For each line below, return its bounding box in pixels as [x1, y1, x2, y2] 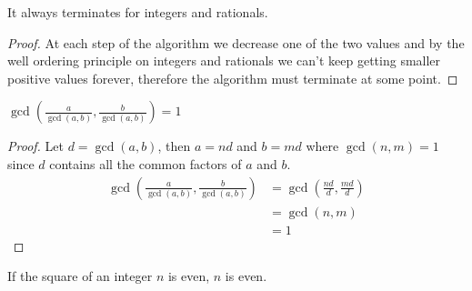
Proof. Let [7, 136, 64, 156]
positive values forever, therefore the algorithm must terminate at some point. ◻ [7, 68, 458, 87]
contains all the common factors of [49, 154, 242, 173]
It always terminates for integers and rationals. [7, 3, 268, 21]
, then [157, 136, 191, 156]
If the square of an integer [7, 266, 153, 286]
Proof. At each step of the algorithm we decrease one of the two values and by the [7, 33, 465, 52]
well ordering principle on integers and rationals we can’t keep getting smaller [7, 51, 441, 70]
